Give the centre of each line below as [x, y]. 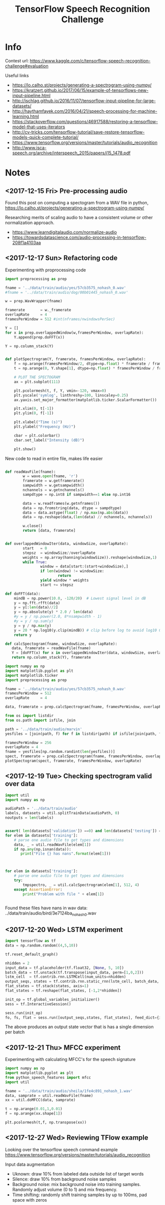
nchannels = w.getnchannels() [54, 490]
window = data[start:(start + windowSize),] [84, 567]
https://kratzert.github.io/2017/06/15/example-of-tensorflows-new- [80, 90]
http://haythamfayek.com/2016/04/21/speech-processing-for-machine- [85, 111]
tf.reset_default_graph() [31, 954]
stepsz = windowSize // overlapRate [59, 553]
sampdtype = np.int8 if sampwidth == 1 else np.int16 [77, 494]
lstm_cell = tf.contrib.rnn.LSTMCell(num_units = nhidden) [66, 977]
